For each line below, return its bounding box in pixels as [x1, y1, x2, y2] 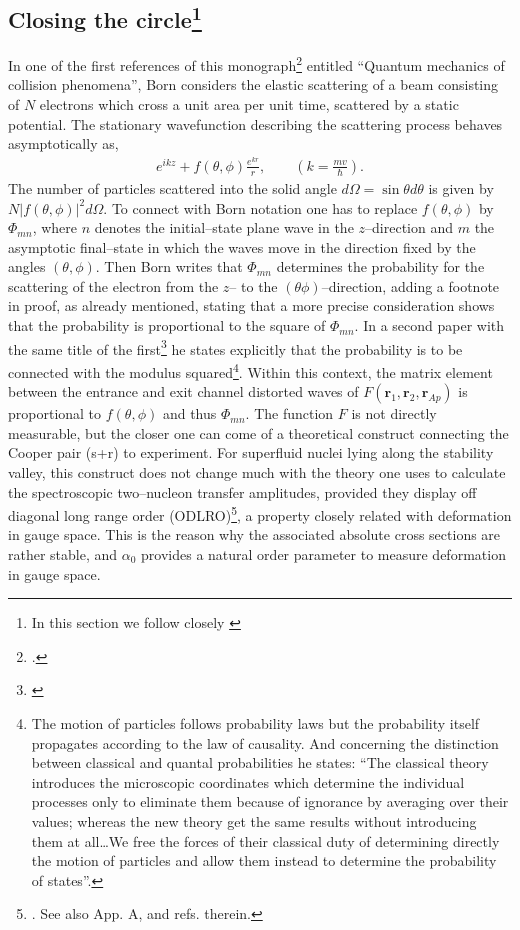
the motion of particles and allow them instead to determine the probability [31, 850, 497, 871]
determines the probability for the [276, 256, 485, 277]
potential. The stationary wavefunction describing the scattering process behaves [8, 113, 503, 134]
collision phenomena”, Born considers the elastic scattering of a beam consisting [8, 74, 499, 95]
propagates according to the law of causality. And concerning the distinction [31, 732, 499, 753]
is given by [428, 177, 494, 198]
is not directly [351, 403, 437, 424]
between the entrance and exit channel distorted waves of [8, 381, 359, 402]
